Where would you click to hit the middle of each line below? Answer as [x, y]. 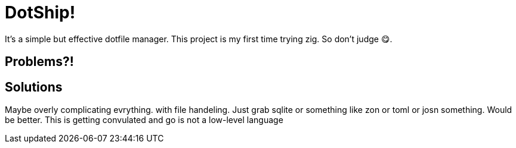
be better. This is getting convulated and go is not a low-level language [144, 120]
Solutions [34, 87]
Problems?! [39, 62]
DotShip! [40, 12]
